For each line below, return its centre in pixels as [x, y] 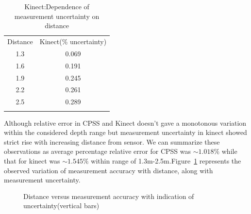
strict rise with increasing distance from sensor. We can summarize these [112, 141]
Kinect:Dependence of [57, 6]
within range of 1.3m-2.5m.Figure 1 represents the [166, 160]
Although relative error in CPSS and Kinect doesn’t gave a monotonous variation [125, 123]
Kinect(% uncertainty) [73, 41]
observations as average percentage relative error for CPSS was [97, 151]
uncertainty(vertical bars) [61, 206]
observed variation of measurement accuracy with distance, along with [109, 170]
